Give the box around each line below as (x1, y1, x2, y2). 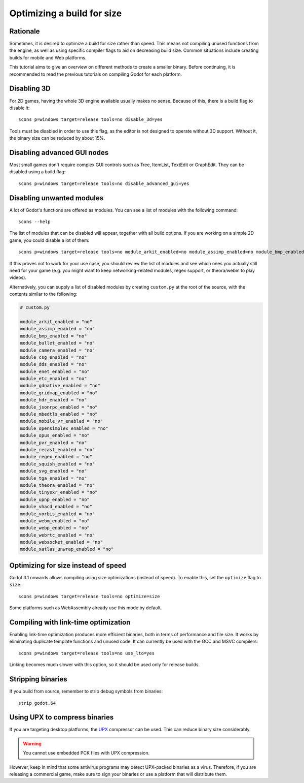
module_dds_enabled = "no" (20, 361, 87, 367)
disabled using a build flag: (9, 169, 66, 175)
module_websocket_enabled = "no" (20, 539, 103, 545)
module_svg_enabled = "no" (20, 468, 87, 474)
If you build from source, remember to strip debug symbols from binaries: (9, 688, 163, 695)
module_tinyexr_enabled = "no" (20, 489, 98, 495)
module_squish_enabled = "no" (20, 461, 95, 467)
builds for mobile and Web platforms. (9, 54, 87, 60)
